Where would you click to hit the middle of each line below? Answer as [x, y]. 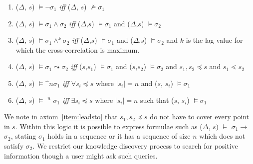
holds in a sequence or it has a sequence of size [119, 136]
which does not [222, 136]
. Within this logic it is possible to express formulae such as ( [109, 126]
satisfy [14, 145]
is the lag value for [214, 40]
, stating [23, 136]
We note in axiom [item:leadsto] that [61, 117]
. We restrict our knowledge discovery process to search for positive [135, 145]
